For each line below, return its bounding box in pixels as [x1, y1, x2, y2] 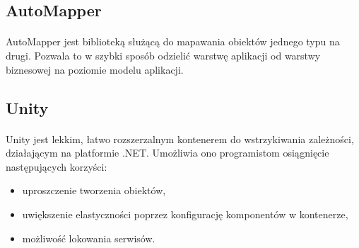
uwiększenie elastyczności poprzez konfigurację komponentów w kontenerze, [22, 206, 348, 221]
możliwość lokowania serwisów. [22, 230, 155, 245]
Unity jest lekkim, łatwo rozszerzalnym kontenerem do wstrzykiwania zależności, [6, 131, 354, 146]
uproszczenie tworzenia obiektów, [22, 183, 166, 198]
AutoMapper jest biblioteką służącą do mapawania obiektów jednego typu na [6, 34, 340, 49]
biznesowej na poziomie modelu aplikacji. [6, 62, 184, 77]
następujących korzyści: [6, 159, 107, 174]
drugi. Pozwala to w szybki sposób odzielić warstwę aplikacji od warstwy [6, 47, 321, 62]
